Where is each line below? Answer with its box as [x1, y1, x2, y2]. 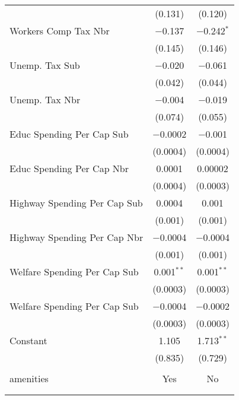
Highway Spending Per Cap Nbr [9, 230, 144, 244]
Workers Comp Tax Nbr [9, 24, 110, 37]
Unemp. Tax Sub [9, 58, 80, 72]
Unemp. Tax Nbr [9, 93, 81, 106]
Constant [9, 334, 47, 347]
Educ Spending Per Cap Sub [9, 127, 129, 141]
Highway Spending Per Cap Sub [9, 196, 143, 209]
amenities [9, 372, 49, 385]
